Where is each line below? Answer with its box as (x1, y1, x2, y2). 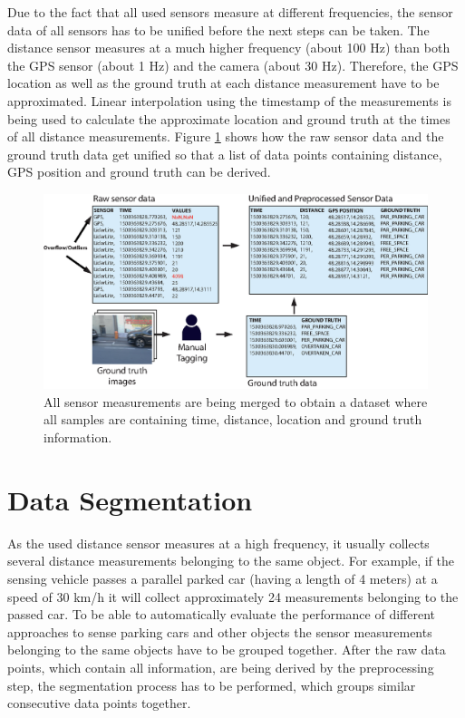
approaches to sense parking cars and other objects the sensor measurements (7, 622, 432, 641)
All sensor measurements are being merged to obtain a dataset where (44, 392, 428, 411)
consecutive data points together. (7, 694, 191, 713)
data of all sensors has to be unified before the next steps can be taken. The (7, 20, 430, 39)
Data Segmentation (7, 480, 253, 518)
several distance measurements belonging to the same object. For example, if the (7, 551, 454, 570)
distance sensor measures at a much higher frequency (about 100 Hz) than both (7, 38, 450, 57)
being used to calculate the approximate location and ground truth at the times (7, 109, 450, 128)
